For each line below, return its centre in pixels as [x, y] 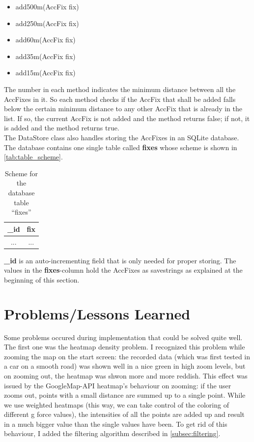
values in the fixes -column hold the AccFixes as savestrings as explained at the [123, 270]
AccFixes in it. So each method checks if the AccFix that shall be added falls [120, 99]
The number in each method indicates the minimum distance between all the [120, 89]
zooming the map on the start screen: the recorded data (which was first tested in [127, 356]
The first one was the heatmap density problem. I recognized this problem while [125, 347]
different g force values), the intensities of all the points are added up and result [124, 414]
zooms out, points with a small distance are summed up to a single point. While [125, 395]
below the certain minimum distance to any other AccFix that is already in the [123, 109]
